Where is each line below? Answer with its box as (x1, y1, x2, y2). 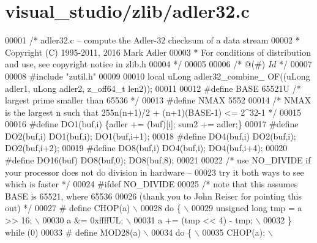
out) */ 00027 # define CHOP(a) (5, 201, 130, 214)
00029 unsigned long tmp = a (192, 201, 302, 214)
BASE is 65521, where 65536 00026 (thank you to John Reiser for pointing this (5, 189, 302, 202)
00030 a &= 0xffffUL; (42, 214, 124, 226)
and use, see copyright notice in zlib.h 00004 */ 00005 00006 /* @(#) (5, 58, 266, 70)
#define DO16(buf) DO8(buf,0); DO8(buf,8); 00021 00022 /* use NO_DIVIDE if (5, 154, 311, 166)
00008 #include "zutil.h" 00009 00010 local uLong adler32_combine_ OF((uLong (5, 69, 310, 82)
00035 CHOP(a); (202, 225, 266, 238)
